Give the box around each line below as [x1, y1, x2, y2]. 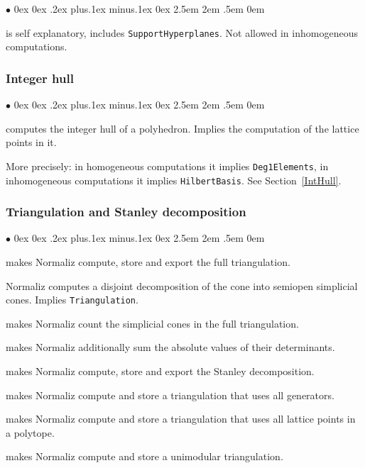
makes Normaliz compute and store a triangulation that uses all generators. [6, 387, 334, 402]
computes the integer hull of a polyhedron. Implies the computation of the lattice [6, 121, 359, 135]
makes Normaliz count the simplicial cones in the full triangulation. [6, 316, 299, 330]
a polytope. [6, 425, 55, 440]
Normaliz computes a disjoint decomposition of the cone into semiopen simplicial [6, 278, 358, 293]
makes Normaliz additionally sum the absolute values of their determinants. [6, 340, 335, 355]
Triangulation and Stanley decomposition [6, 203, 246, 221]
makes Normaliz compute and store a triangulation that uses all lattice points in [6, 411, 356, 426]
